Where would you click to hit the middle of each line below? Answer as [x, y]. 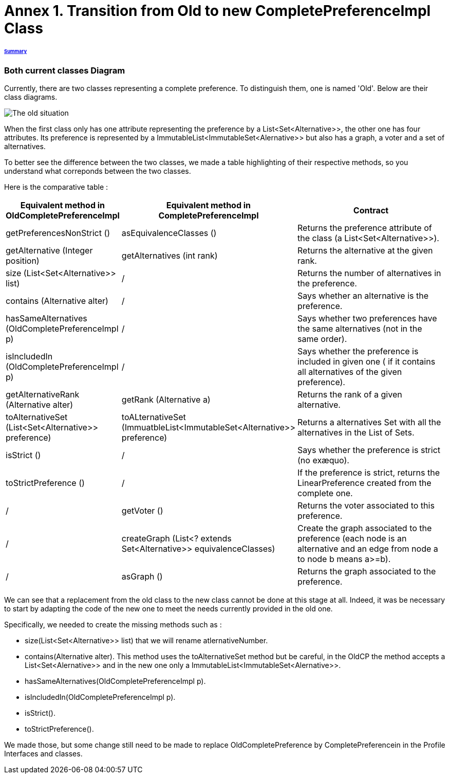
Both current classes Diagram [65, 70]
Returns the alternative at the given [365, 251]
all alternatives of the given [350, 372]
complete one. [325, 493]
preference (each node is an [352, 539]
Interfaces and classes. [43, 754]
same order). [322, 339]
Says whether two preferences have [367, 319]
